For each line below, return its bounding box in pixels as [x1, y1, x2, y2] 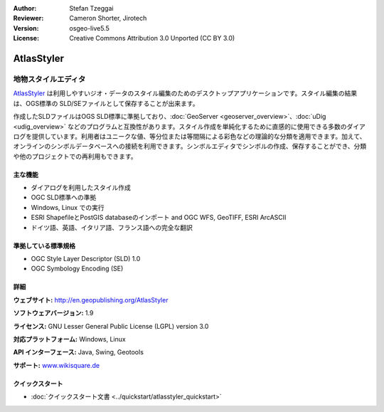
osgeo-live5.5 [69, 23, 110, 32]
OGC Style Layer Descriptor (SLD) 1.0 [31, 255, 141, 263]
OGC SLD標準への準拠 [31, 193, 97, 202]
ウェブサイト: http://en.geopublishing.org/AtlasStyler [13, 295, 169, 304]
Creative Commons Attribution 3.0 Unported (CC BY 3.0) [69, 34, 235, 43]
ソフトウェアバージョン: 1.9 [13, 309, 94, 317]
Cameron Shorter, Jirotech [69, 14, 147, 23]
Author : [13, 4, 37, 12]
